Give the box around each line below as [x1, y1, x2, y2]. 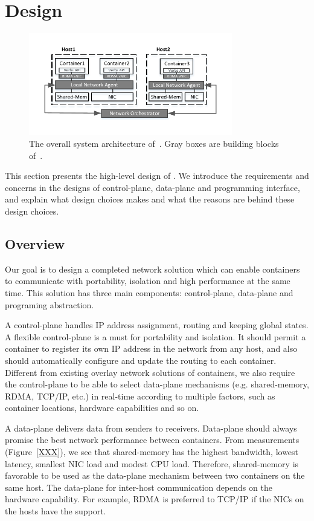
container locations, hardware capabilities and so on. [5, 401, 199, 414]
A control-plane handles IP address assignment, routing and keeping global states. [5, 319, 309, 331]
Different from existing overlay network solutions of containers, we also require [5, 366, 295, 378]
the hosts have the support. [5, 505, 106, 517]
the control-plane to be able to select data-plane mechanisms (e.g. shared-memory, [5, 378, 309, 390]
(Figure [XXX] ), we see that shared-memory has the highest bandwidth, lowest [5, 445, 299, 458]
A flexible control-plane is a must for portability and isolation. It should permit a [5, 330, 306, 343]
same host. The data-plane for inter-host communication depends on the [5, 481, 272, 493]
